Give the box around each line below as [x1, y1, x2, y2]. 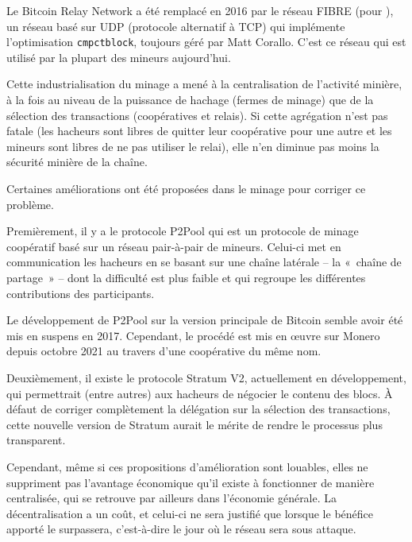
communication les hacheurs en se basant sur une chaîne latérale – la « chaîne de [6, 254, 402, 270]
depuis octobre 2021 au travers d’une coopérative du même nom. [6, 343, 322, 359]
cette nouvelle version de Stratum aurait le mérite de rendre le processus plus [6, 416, 383, 432]
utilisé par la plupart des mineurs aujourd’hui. [6, 48, 231, 65]
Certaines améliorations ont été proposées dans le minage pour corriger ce [6, 180, 366, 196]
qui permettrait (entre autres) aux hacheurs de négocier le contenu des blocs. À [6, 385, 393, 401]
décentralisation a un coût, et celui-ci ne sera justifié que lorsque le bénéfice [6, 505, 373, 521]
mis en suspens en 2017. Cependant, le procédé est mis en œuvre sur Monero [6, 327, 380, 343]
